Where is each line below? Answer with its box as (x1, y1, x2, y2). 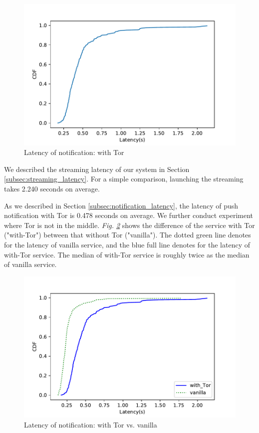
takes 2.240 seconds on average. (4, 183, 100, 194)
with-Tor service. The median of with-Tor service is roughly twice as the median (4, 249, 250, 259)
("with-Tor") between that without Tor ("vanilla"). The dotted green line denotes (4, 229, 251, 240)
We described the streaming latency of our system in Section (4, 163, 190, 174)
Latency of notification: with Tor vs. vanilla (24, 419, 157, 430)
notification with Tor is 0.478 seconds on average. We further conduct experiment (4, 210, 253, 220)
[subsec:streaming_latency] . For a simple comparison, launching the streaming (4, 173, 244, 184)
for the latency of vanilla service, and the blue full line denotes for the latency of (4, 239, 251, 249)
